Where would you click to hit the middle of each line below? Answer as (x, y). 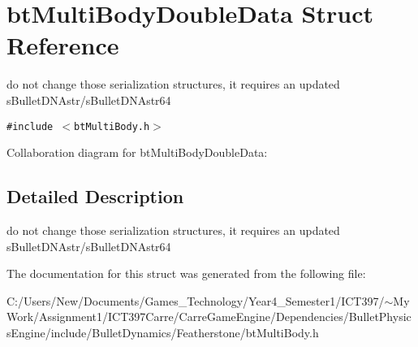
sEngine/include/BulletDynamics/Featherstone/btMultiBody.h (163, 332)
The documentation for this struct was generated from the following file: (186, 273)
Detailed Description (95, 196)
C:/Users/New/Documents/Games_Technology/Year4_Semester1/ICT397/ (196, 300)
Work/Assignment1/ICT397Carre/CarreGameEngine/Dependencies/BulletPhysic (209, 317)
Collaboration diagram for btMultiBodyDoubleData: (137, 152)
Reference (63, 45)
